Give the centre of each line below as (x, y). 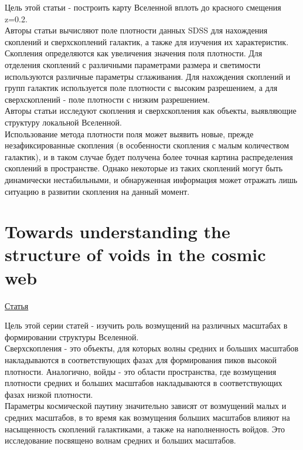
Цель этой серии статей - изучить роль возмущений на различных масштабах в (146, 325)
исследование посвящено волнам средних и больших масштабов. (120, 440)
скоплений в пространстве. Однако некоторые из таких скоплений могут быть (144, 168)
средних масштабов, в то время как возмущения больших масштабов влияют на (147, 417)
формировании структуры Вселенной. (72, 336)
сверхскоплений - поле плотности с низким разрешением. (108, 99)
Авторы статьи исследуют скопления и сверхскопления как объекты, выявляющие (151, 111)
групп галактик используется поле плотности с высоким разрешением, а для (141, 88)
